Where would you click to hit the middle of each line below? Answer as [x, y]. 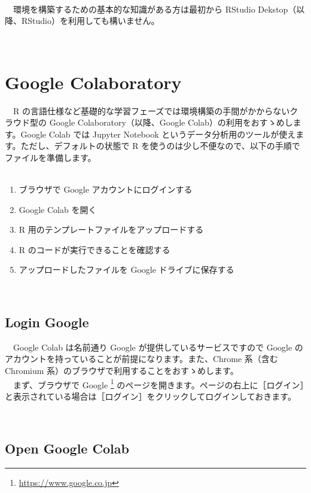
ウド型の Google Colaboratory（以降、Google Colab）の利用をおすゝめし [153, 122]
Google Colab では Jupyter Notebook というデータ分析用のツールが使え [158, 134]
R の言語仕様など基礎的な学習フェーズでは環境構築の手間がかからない [151, 110]
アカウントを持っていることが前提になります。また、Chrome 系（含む [141, 359]
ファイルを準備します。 [51, 157]
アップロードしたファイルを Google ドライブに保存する [126, 270]
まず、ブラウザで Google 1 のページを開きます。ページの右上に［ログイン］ [158, 384]
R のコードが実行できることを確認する [94, 249]
